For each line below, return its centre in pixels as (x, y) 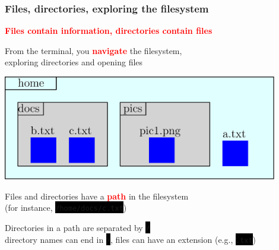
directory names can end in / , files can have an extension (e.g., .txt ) (131, 239)
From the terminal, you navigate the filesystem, (93, 50)
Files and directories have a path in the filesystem (97, 196)
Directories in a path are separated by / (77, 228)
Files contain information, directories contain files (109, 31)
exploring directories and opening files (74, 62)
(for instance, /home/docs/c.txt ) (66, 208)
